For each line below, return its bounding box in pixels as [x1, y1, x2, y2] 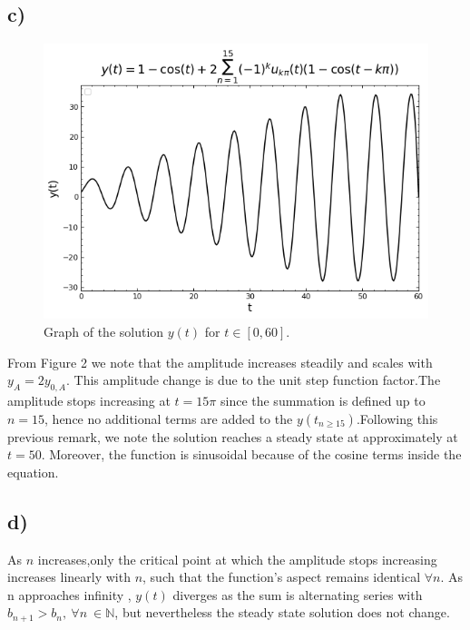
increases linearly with [7, 567, 131, 586]
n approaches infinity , [7, 585, 132, 604]
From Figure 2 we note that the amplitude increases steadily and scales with [7, 352, 433, 371]
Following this [359, 409, 438, 428]
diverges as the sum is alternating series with [172, 585, 423, 604]
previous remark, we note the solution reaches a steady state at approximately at [7, 427, 458, 446]
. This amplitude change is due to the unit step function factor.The [65, 370, 441, 389]
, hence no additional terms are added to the [44, 409, 293, 428]
